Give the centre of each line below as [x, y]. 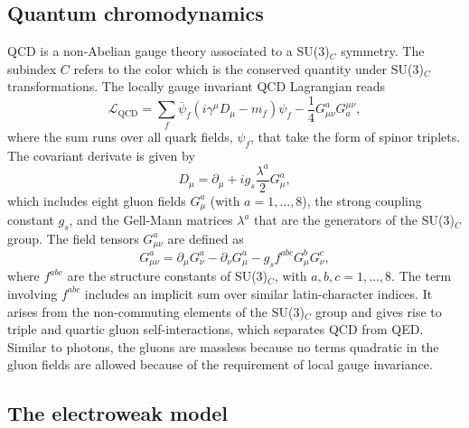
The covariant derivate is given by [101, 155]
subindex [32, 68]
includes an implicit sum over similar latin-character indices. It [258, 293]
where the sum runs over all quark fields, [120, 136]
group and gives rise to [379, 311]
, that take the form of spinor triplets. [356, 136]
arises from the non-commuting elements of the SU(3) [156, 311]
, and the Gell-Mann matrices [151, 220]
